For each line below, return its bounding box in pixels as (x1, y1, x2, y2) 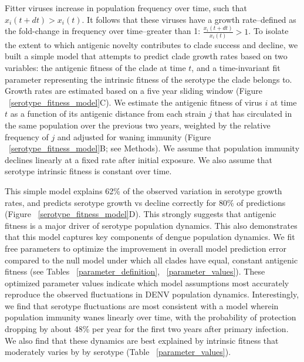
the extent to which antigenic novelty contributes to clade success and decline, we (5, 38, 298, 50)
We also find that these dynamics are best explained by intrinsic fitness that (5, 334, 279, 346)
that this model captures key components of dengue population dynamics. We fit (5, 231, 295, 243)
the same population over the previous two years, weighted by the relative (5, 119, 271, 131)
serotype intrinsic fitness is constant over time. (5, 165, 172, 177)
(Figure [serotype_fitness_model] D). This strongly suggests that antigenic (5, 208, 276, 220)
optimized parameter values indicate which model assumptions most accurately (5, 276, 289, 289)
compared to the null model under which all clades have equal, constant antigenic (5, 253, 298, 266)
